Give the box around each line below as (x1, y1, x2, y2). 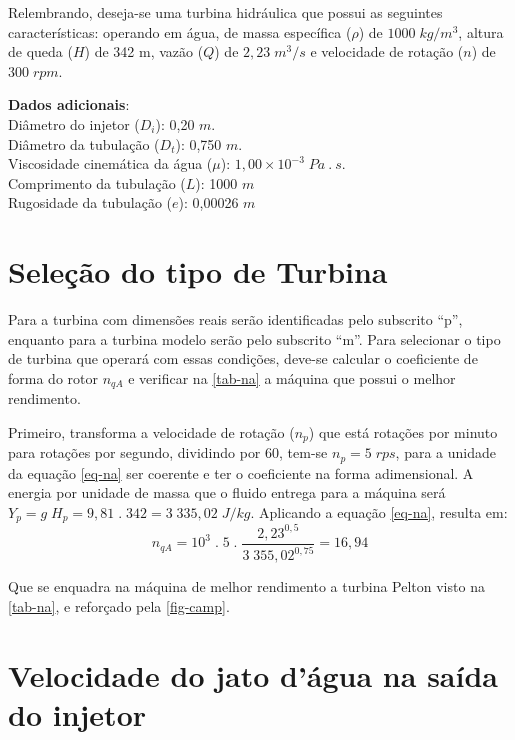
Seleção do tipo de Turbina (8, 251, 388, 292)
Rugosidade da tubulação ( (8, 192, 173, 213)
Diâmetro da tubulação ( (8, 133, 160, 154)
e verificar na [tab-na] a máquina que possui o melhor (128, 367, 456, 388)
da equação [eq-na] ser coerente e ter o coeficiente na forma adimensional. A (8, 462, 474, 483)
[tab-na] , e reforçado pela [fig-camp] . (8, 595, 230, 616)
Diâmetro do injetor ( (8, 113, 140, 134)
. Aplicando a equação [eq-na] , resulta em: (250, 501, 508, 522)
